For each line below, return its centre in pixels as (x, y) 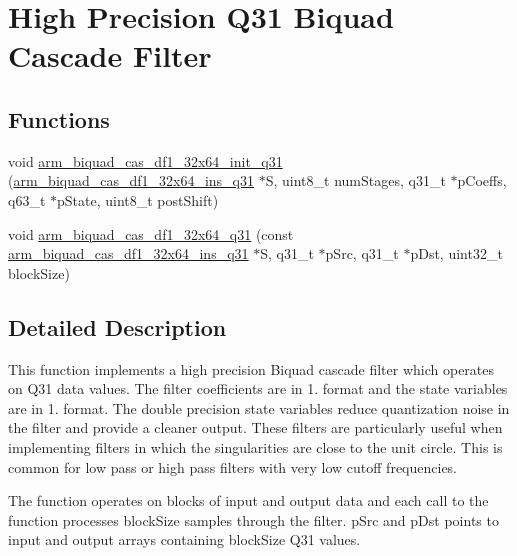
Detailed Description (117, 326)
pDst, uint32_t (456, 253)
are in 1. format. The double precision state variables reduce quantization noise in (259, 407)
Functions (59, 118)
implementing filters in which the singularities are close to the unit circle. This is (255, 446)
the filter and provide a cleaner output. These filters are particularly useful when (255, 427)
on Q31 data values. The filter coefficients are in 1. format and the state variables (258, 388)
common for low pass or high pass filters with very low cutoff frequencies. (233, 466)
